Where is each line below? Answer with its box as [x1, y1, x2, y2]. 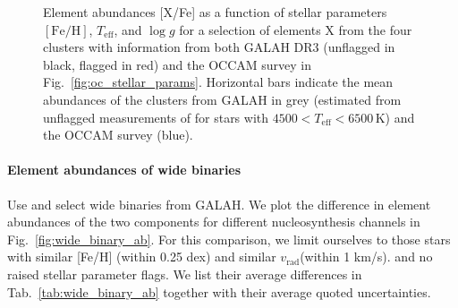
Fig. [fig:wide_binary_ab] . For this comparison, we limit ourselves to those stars [7, 229, 451, 248]
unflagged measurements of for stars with [43, 107, 269, 126]
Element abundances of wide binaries [7, 160, 242, 179]
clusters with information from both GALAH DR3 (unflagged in [43, 38, 395, 56]
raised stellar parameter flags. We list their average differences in [7, 264, 362, 283]
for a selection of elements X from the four [179, 20, 412, 38]
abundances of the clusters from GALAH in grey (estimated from [43, 90, 402, 108]
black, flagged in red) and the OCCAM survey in [43, 55, 312, 73]
